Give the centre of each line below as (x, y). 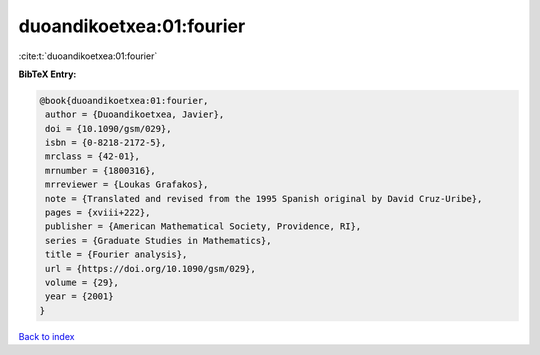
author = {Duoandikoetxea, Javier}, (135, 114)
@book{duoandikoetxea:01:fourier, (124, 100)
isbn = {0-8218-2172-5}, (106, 143)
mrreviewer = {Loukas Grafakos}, (127, 184)
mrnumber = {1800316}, (101, 170)
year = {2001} (79, 296)
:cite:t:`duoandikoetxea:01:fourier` (88, 56)
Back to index (46, 336)
